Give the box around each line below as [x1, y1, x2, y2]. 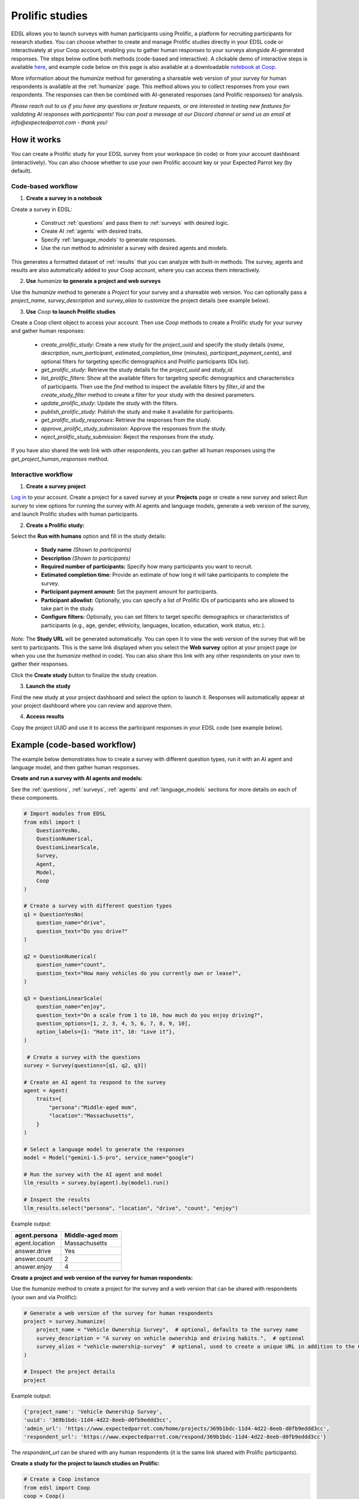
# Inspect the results [23, 1196, 90, 1203]
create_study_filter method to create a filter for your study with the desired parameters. [41, 392, 255, 399]
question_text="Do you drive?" [36, 928, 128, 935]
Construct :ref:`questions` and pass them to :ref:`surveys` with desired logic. [41, 219, 230, 227]
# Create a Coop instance [23, 1476, 100, 1483]
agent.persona [14, 1231, 58, 1239]
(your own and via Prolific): [11, 1293, 78, 1301]
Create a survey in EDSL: [11, 206, 73, 213]
